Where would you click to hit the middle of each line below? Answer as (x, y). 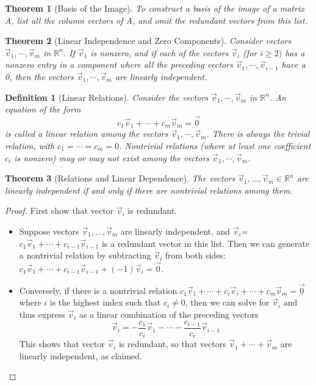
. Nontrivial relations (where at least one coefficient (215, 146)
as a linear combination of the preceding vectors (169, 314)
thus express (42, 314)
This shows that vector (62, 344)
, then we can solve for (227, 302)
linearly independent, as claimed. (81, 355)
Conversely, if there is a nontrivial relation (98, 290)
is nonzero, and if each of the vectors (160, 52)
